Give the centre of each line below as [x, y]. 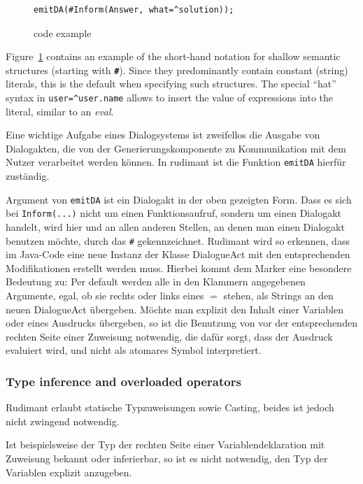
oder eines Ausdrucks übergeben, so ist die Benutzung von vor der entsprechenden [181, 323]
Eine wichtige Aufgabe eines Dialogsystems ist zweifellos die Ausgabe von [163, 135]
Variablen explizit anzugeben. [69, 472]
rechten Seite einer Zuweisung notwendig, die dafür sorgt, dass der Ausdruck [169, 336]
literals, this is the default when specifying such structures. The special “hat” [171, 84]
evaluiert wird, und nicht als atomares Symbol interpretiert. [134, 350]
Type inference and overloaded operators [123, 381]
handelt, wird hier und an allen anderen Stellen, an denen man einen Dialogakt [175, 227]
